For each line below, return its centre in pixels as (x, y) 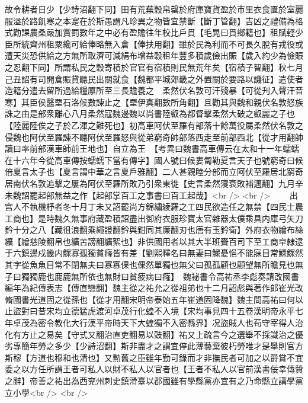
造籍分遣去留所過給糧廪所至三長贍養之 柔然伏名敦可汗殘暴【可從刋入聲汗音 (154, 90)
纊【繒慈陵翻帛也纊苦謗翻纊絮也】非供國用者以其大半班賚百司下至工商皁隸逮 (154, 241)
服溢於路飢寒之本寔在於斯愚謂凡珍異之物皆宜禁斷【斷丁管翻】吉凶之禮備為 (150, 20)
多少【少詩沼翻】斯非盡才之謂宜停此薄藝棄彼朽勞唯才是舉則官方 (179, 346)
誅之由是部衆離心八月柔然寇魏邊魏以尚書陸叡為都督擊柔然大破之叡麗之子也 (150, 113)
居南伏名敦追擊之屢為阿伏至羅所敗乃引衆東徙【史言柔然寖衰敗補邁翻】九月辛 (154, 183)
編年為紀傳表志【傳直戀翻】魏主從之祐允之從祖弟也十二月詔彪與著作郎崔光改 (154, 288)
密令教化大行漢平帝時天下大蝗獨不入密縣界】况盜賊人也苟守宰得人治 (170, 323)
